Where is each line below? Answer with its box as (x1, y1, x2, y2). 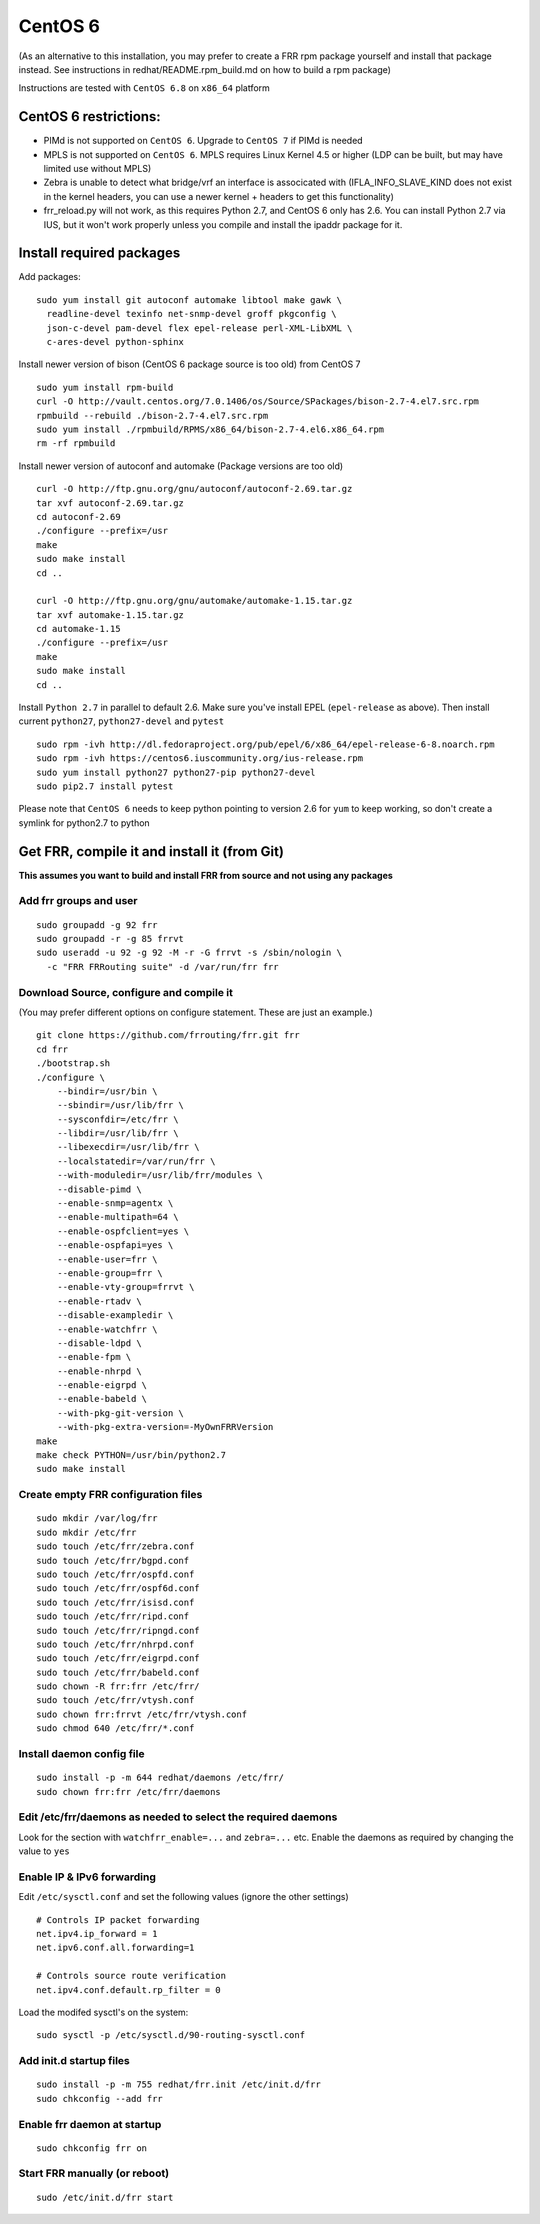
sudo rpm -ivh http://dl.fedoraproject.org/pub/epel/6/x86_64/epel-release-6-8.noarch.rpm (36, 738, 495, 750)
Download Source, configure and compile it (18, 985, 234, 999)
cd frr (36, 1043, 69, 1055)
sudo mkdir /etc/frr (36, 1526, 137, 1538)
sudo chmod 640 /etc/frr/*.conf (36, 1723, 195, 1734)
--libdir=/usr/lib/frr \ (56, 1128, 179, 1139)
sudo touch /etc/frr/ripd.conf (36, 1611, 190, 1622)
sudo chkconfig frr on (36, 2142, 148, 2154)
